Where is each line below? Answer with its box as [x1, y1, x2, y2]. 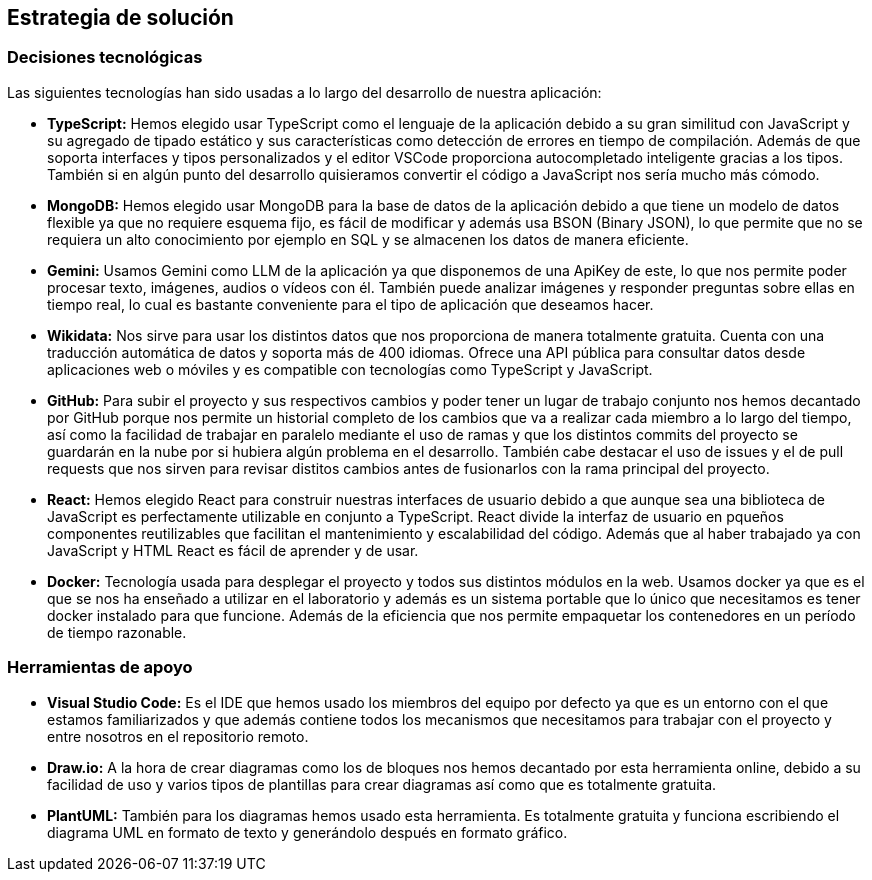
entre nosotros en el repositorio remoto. [47, 727, 309, 745]
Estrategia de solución [7, 5, 234, 30]
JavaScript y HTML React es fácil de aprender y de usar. [47, 541, 419, 559]
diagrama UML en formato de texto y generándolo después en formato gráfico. [47, 823, 568, 841]
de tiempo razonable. [47, 623, 187, 641]
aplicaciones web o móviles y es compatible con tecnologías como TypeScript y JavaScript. [47, 360, 653, 378]
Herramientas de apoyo [7, 657, 193, 678]
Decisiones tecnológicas [7, 47, 203, 68]
